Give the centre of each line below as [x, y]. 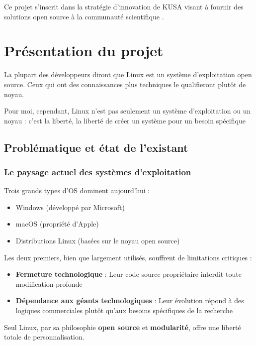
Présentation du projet [84, 51]
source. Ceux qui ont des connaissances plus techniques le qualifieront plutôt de [125, 84]
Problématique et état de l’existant [96, 147]
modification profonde [49, 284]
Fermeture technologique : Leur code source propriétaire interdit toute [128, 274]
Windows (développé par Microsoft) [70, 207]
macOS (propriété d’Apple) [57, 224]
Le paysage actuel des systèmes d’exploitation [98, 172]
